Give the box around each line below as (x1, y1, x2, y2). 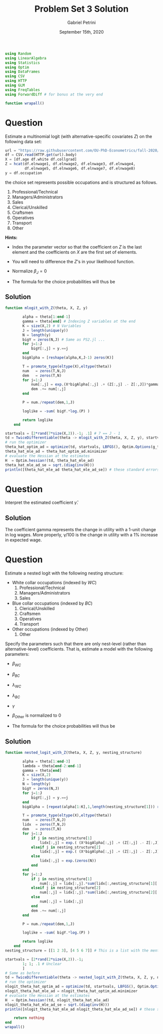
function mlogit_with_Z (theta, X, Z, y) (5, 306, 88, 310)
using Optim (5, 65, 29, 70)
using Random (5, 51, 32, 56)
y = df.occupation (5, 171, 42, 175)
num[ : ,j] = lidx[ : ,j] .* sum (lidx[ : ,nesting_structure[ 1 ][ (39, 881, 158, 886)
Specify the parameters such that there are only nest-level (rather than (5, 641, 147, 647)
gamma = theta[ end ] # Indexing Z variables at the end (22, 319, 136, 324)
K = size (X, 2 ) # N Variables (22, 323, 81, 328)
